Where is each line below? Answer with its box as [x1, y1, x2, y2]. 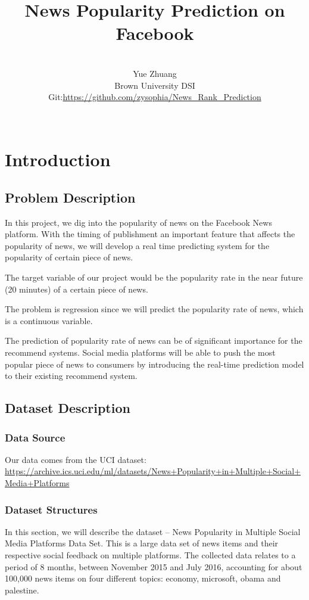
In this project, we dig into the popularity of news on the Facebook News [5, 216, 272, 228]
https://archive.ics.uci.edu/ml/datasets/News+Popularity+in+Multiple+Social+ [5, 465, 301, 477]
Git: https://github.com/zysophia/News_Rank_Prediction [48, 91, 261, 103]
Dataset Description [5, 399, 130, 417]
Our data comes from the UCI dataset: [5, 453, 146, 465]
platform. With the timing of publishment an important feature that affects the [5, 228, 295, 240]
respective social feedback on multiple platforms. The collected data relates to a [5, 548, 296, 561]
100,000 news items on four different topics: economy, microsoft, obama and [5, 572, 281, 585]
